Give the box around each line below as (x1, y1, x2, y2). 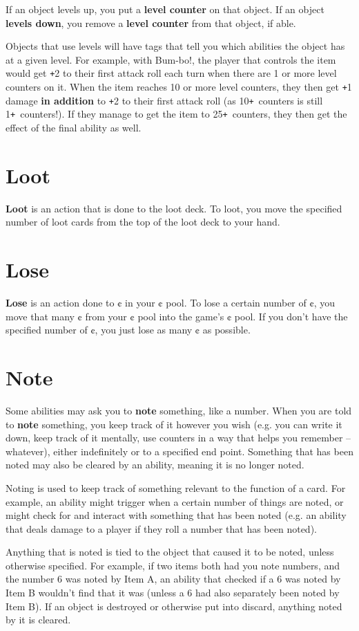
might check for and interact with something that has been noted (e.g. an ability (6, 508, 347, 522)
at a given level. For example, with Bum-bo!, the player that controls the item (6, 52, 336, 66)
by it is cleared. (6, 612, 71, 627)
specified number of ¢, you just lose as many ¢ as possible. (6, 322, 251, 337)
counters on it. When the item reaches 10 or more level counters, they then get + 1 (6, 80, 352, 94)
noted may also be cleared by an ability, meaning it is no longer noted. (6, 457, 304, 472)
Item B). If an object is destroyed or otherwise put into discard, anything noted (6, 598, 342, 613)
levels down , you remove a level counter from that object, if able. (6, 15, 296, 30)
